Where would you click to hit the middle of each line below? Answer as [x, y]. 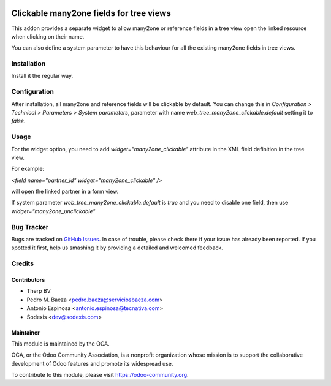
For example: [28, 169]
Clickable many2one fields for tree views [91, 13]
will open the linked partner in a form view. [65, 191]
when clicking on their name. [48, 36]
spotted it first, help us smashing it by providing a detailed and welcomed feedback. [117, 248]
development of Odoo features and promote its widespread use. [92, 363]
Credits [22, 263]
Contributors [28, 279]
